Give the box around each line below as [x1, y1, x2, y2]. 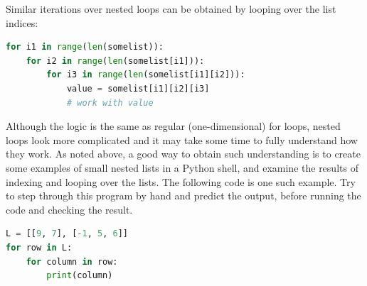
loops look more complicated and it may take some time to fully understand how [6, 132, 358, 147]
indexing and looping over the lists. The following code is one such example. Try [6, 174, 356, 189]
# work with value [66, 97, 154, 108]
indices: [6, 15, 38, 30]
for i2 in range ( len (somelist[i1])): [26, 55, 205, 66]
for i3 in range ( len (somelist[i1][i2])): [46, 70, 245, 80]
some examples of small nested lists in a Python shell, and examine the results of [6, 160, 358, 175]
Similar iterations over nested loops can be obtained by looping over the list [6, 1, 336, 16]
